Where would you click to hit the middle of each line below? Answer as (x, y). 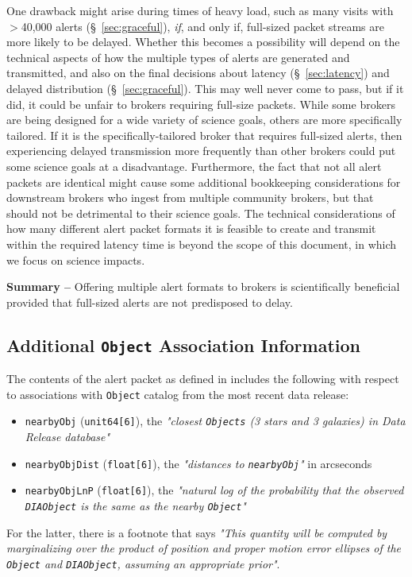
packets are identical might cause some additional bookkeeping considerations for (204, 182)
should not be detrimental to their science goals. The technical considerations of (201, 213)
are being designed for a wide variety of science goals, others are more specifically (204, 120)
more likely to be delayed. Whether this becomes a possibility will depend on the (203, 42)
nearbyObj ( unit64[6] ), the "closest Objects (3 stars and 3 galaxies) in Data (215, 421)
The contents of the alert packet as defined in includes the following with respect (203, 379)
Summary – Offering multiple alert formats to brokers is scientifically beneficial (203, 287)
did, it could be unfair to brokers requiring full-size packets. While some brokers (201, 104)
